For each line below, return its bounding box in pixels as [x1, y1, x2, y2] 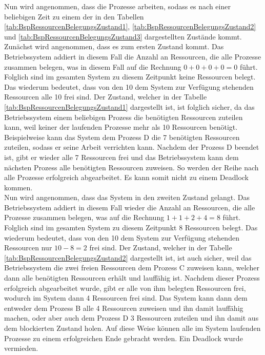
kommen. [4, 182, 33, 192]
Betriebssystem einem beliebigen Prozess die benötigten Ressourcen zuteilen [4, 111, 243, 122]
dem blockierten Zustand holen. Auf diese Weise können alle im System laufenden [4, 323, 261, 333]
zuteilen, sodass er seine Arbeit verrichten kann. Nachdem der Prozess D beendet [4, 142, 259, 152]
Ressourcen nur [4, 242, 52, 253]
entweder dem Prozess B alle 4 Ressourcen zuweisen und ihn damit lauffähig [4, 302, 243, 313]
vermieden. [4, 343, 38, 353]
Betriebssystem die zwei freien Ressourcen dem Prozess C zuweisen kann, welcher [4, 262, 259, 273]
